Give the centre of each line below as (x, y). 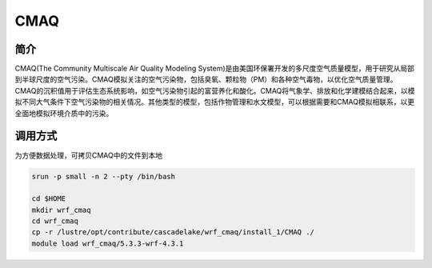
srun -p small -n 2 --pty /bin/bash (104, 176)
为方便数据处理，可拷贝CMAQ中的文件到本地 (89, 155)
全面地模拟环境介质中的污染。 (64, 113)
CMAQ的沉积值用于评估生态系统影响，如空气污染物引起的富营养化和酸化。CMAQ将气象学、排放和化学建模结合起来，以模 (215, 90)
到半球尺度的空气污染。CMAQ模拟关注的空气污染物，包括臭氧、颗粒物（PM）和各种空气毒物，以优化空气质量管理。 (206, 79)
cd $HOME (49, 199)
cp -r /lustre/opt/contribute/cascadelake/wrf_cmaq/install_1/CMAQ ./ (173, 232)
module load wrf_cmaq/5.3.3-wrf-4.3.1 (108, 243)
